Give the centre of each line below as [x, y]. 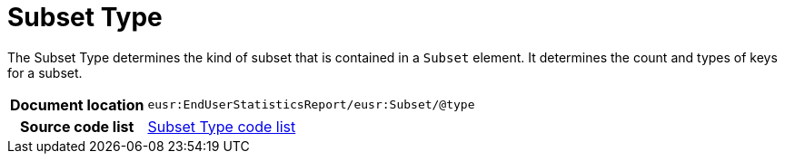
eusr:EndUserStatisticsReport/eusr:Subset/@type [311, 105]
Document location [77, 104]
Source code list [77, 126]
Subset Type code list [222, 126]
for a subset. [45, 72]
